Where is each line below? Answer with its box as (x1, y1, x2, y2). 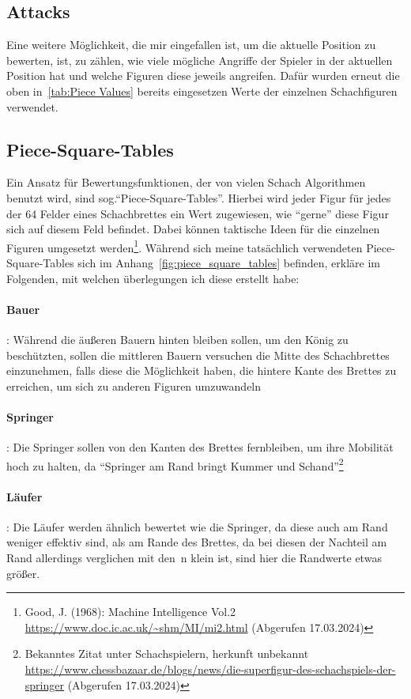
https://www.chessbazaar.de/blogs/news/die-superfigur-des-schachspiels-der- (25, 660, 396, 677)
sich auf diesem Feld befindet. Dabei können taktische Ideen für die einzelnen (6, 221, 380, 237)
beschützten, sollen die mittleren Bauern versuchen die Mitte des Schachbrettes (6, 346, 390, 363)
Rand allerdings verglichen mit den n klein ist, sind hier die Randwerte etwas (6, 549, 382, 565)
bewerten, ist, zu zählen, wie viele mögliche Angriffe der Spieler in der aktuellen (6, 51, 393, 68)
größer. (6, 565, 40, 581)
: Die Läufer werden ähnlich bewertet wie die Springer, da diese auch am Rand (6, 518, 388, 535)
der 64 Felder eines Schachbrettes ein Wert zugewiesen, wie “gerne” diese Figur (6, 205, 389, 221)
